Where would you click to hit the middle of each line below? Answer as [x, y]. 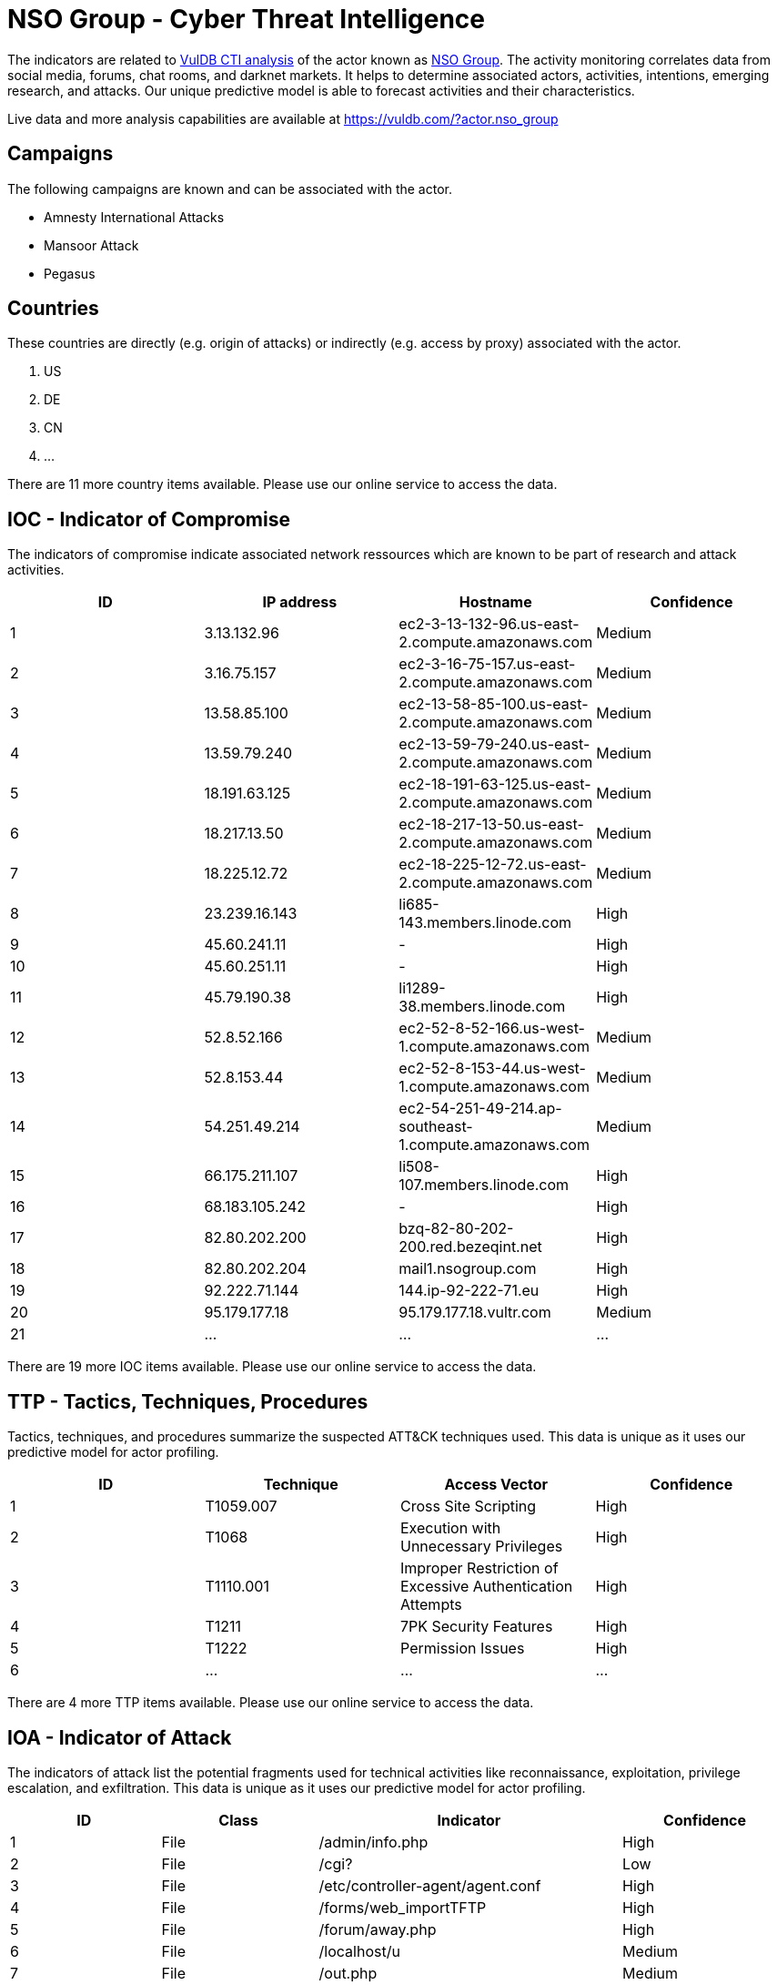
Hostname [495, 602]
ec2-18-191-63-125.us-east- [495, 784]
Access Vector [496, 1485]
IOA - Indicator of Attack [120, 1737]
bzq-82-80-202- [456, 1229]
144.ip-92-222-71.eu [469, 1291]
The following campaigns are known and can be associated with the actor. [230, 188]
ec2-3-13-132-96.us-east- [489, 624]
